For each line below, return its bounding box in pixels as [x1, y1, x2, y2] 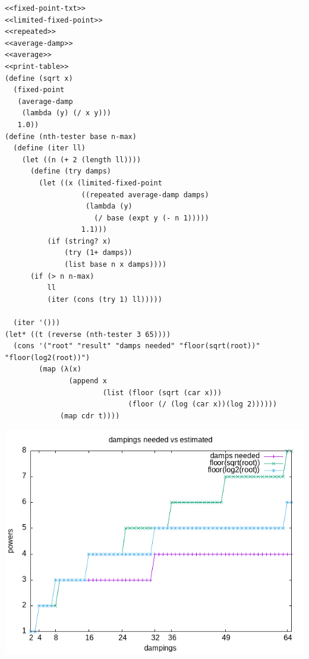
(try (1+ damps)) [64, 248, 133, 257]
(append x [68, 377, 107, 385]
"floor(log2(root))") [5, 353, 90, 362]
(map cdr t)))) [60, 411, 120, 420]
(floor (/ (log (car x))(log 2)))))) [128, 400, 278, 409]
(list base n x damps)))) [64, 260, 167, 269]
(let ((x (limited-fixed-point [39, 178, 162, 187]
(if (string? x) [47, 237, 111, 245]
